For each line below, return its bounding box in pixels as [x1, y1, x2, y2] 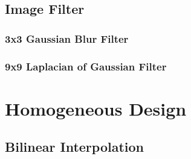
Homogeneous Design [5, 96, 187, 120]
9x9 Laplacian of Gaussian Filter [5, 58, 167, 73]
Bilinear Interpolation [5, 137, 144, 156]
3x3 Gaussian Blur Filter [5, 31, 129, 46]
